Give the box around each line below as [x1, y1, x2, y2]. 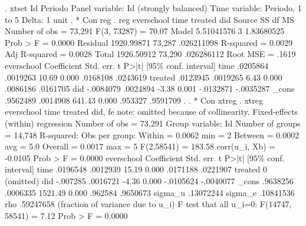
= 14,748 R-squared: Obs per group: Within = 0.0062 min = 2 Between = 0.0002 [5, 128, 300, 141]
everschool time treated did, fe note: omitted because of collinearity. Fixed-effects [5, 105, 298, 118]
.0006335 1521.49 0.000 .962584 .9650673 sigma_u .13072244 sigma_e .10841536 [5, 186, 295, 198]
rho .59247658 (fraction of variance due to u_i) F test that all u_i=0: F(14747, [5, 198, 292, 210]
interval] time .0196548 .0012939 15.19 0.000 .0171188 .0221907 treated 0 [5, 163, 267, 175]
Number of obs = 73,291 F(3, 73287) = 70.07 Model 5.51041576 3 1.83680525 [5, 25, 285, 37]
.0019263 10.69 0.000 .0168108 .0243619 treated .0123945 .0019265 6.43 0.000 [5, 71, 282, 83]
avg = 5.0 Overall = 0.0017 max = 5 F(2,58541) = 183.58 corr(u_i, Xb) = [5, 140, 276, 152]
